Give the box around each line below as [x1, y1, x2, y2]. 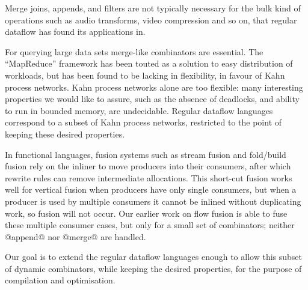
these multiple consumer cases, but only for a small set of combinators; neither [5, 219, 295, 231]
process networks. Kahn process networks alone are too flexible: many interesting [5, 80, 303, 93]
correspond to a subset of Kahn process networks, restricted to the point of [5, 116, 282, 128]
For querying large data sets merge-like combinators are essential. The [5, 45, 263, 58]
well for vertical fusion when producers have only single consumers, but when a [5, 183, 297, 196]
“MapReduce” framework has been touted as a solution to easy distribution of [5, 57, 293, 70]
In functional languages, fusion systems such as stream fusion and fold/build [5, 148, 286, 160]
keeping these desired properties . [5, 127, 125, 140]
